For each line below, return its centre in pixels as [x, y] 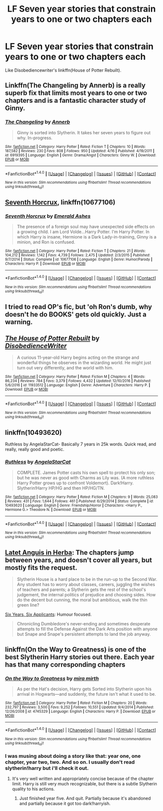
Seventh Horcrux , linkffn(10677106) [60, 202]
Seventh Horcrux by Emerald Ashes [48, 216]
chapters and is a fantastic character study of [75, 101]
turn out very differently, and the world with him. [65, 368]
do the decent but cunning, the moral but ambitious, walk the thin [82, 600]
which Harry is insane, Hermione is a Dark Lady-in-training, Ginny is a [87, 237]
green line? [28, 605]
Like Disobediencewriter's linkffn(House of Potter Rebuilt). [63, 70]
